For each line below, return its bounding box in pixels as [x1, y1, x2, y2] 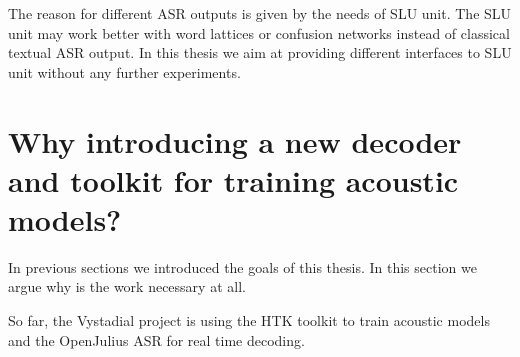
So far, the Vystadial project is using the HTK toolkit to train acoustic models [8, 310, 490, 331]
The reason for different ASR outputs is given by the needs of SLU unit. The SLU [8, 3, 512, 23]
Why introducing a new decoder [8, 120, 462, 161]
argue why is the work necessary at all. [8, 276, 246, 297]
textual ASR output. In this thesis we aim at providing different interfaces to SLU [8, 42, 512, 63]
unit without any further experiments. [8, 61, 241, 82]
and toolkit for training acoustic [8, 159, 459, 200]
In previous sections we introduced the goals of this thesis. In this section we [8, 256, 477, 277]
